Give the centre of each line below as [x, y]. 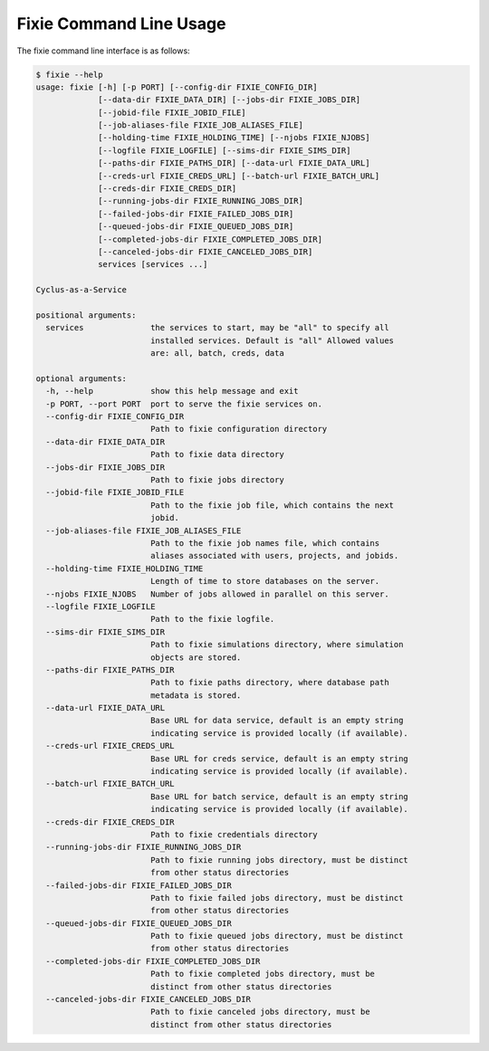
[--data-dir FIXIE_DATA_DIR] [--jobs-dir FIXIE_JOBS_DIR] [230, 100]
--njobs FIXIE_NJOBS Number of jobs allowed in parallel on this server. [217, 594]
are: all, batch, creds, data [217, 354]
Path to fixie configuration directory [239, 429]
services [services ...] [153, 264]
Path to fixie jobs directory [217, 480]
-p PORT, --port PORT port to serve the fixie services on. [184, 404]
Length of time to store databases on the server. [265, 581]
